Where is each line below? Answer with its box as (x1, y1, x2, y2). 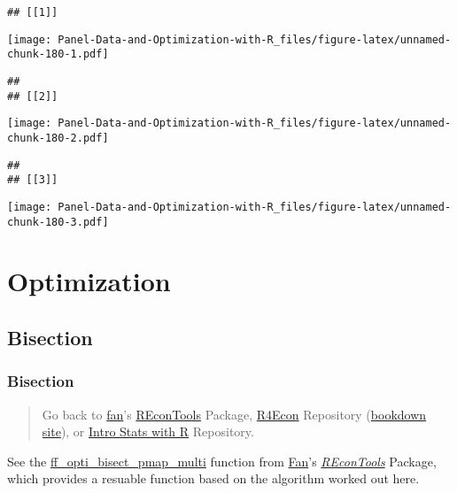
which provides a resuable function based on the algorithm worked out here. (7, 469, 420, 488)
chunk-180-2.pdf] (7, 131, 109, 144)
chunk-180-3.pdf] (7, 215, 109, 228)
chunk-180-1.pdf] (7, 48, 109, 61)
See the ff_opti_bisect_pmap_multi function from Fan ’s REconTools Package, (7, 451, 437, 470)
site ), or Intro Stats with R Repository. (42, 422, 254, 441)
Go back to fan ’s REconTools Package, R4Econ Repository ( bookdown (42, 404, 427, 423)
